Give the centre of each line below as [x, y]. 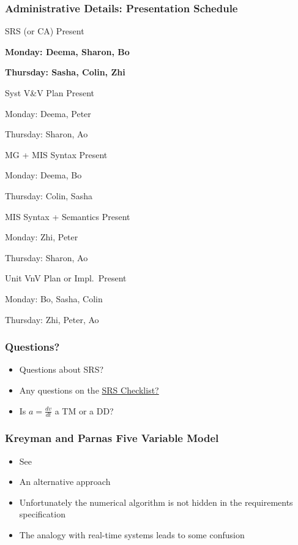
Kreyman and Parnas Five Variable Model [112, 438]
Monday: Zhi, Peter [42, 237]
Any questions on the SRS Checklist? [89, 390]
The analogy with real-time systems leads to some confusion [132, 534]
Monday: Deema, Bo [43, 175]
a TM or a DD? [84, 410]
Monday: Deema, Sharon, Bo [67, 51]
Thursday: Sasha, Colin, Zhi [65, 72]
